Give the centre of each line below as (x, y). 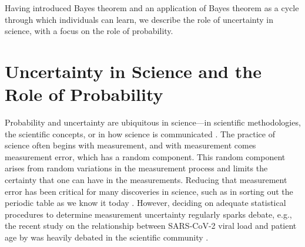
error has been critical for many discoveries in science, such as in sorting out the (149, 191)
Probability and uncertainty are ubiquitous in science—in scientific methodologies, (153, 122)
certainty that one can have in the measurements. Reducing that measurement (146, 180)
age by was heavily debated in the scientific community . (107, 237)
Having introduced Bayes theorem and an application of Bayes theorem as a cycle (152, 8)
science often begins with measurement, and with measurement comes (130, 145)
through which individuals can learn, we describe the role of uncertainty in (139, 19)
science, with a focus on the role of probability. (89, 31)
